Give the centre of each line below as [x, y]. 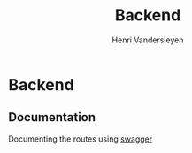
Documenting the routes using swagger [81, 139]
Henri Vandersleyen [148, 40]
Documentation [52, 117]
